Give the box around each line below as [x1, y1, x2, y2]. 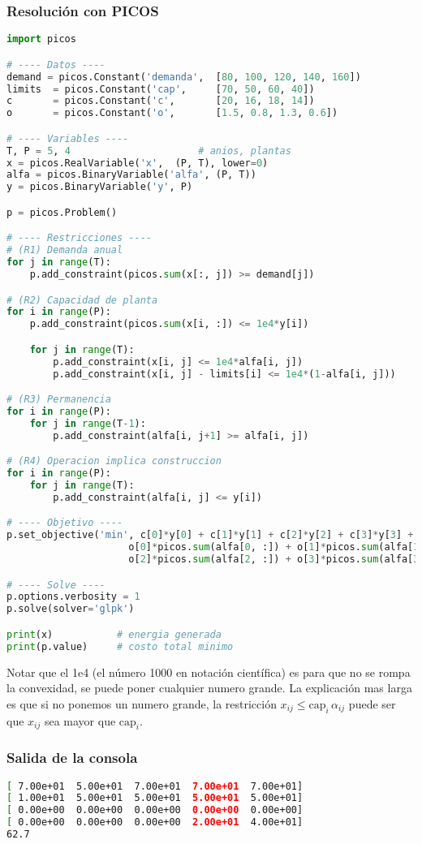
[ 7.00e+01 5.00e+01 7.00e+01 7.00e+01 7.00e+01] [6, 780, 304, 792]
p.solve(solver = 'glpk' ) [6, 603, 135, 615]
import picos [6, 33, 76, 45]
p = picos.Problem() [6, 206, 118, 218]
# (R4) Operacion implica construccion [6, 455, 222, 467]
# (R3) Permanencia [6, 394, 111, 406]
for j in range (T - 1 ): [29, 417, 146, 429]
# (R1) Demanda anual [6, 244, 123, 256]
